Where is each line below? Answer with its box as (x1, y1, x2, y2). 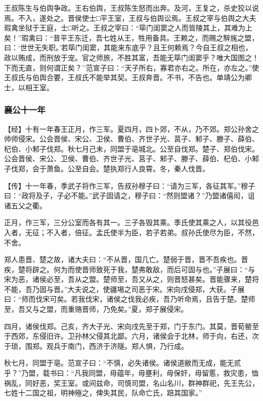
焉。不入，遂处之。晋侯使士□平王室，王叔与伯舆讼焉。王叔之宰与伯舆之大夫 (4, 12, 256, 23)
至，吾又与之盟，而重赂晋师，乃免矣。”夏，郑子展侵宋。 (4, 304, 188, 314)
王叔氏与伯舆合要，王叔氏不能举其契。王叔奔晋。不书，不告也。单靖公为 (4, 72, 245, 83)
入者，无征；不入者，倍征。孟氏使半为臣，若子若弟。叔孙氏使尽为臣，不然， (4, 227, 259, 237)
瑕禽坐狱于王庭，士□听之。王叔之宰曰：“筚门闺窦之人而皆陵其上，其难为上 (4, 22, 253, 33)
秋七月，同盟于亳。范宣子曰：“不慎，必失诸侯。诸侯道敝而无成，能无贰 (4, 357, 241, 368)
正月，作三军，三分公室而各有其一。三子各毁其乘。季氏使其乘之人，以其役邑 (4, 217, 259, 228)
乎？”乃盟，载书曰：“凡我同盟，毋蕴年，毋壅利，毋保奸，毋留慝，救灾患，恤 (4, 368, 259, 378)
